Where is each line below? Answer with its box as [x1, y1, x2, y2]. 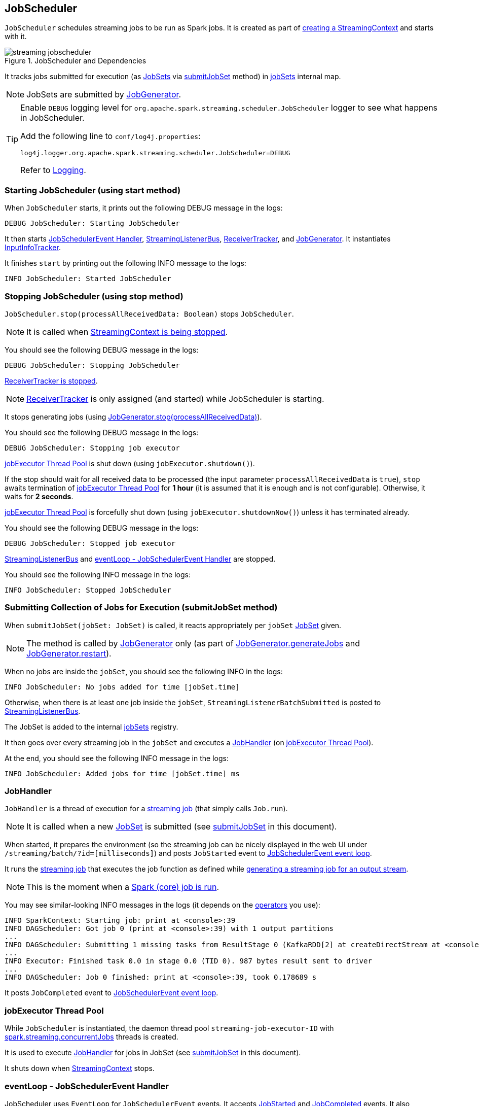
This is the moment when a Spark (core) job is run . [26, 882, 219, 892]
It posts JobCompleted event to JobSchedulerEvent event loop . [5, 988, 218, 997]
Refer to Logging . [20, 165, 86, 176]
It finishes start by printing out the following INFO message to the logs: [5, 259, 246, 268]
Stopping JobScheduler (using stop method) [5, 291, 183, 301]
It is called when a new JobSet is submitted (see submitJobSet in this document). [26, 821, 337, 832]
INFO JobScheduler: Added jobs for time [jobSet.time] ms [5, 769, 240, 778]
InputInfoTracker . [5, 243, 61, 252]
